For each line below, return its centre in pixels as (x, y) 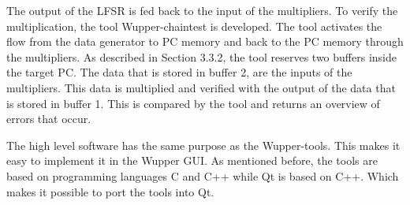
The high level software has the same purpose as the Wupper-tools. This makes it (203, 145)
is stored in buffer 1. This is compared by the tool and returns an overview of (193, 103)
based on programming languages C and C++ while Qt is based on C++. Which (203, 175)
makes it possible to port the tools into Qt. (110, 191)
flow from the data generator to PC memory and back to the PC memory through (205, 41)
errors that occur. (49, 119)
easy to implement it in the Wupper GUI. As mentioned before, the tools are (192, 160)
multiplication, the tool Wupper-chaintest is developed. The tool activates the (194, 26)
